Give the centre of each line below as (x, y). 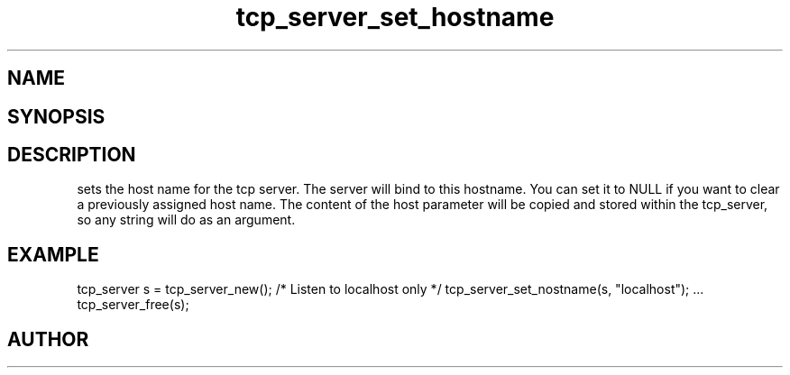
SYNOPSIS (56, 116)
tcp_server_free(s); (133, 305)
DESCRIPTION (72, 155)
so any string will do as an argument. (186, 220)
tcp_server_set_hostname (395, 17)
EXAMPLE (53, 254)
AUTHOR (48, 339)
